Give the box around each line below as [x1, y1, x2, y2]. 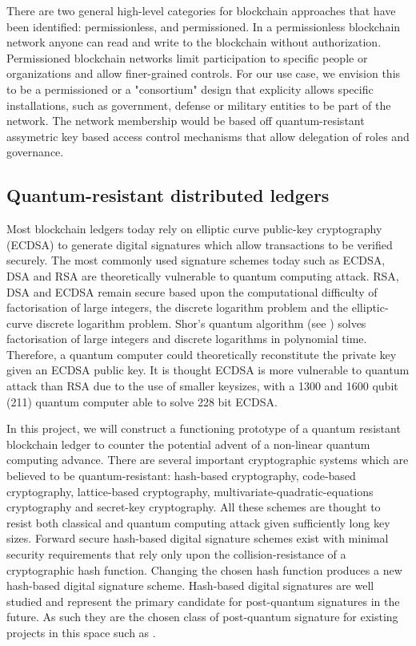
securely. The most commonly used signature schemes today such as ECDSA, [6, 252, 386, 268]
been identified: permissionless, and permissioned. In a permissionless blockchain [6, 18, 401, 34]
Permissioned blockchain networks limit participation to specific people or [6, 49, 368, 66]
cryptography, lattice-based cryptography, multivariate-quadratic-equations [6, 482, 374, 499]
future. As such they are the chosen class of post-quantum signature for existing [6, 608, 398, 625]
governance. [6, 143, 64, 160]
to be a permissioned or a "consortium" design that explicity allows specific [6, 80, 374, 97]
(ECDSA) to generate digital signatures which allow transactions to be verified [6, 236, 393, 252]
